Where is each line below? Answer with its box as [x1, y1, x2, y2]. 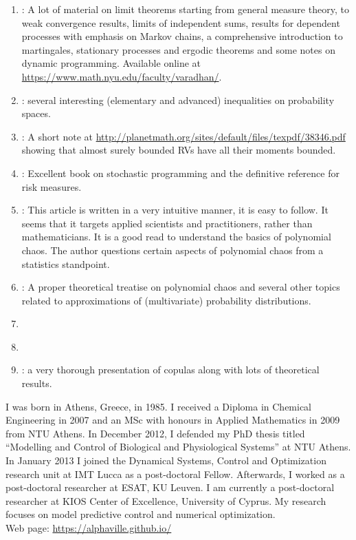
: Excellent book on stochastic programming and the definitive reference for [21, 165, 340, 180]
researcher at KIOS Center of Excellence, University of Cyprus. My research [5, 493, 326, 508]
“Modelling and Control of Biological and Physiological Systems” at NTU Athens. [5, 439, 351, 454]
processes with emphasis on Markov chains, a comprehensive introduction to [21, 29, 343, 43]
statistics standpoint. [21, 256, 110, 271]
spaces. [21, 106, 51, 121]
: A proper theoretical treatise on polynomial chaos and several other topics [21, 280, 340, 294]
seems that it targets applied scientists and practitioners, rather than [21, 216, 313, 230]
